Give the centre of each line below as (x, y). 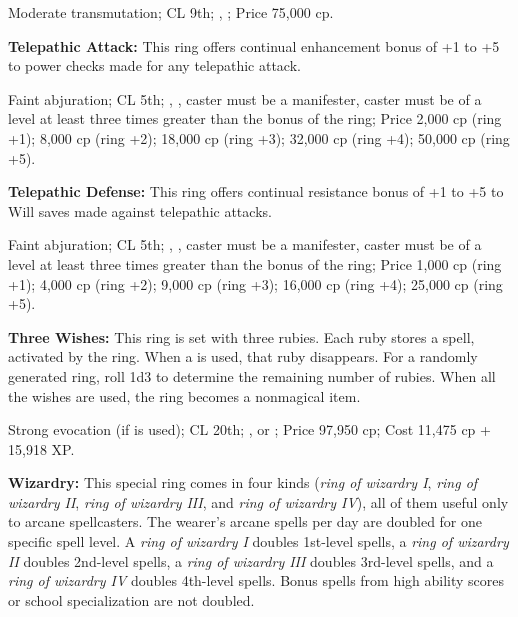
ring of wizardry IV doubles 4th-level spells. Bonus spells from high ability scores (256, 580)
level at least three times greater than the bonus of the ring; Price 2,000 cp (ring (255, 118)
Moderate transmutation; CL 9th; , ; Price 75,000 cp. (171, 12)
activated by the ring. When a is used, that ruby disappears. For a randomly (243, 356)
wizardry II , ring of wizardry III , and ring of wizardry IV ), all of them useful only (258, 501)
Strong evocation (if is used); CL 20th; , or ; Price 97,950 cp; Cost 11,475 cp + (249, 429)
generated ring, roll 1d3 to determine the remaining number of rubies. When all (252, 375)
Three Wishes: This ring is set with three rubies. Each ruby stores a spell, (241, 336)
